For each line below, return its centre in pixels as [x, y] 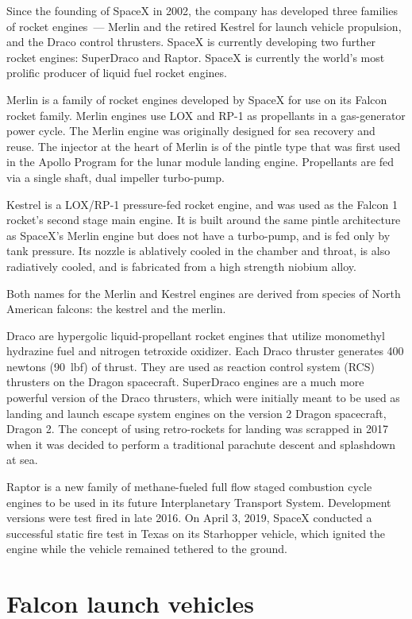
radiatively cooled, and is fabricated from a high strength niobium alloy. [181, 266]
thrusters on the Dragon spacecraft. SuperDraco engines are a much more [185, 382]
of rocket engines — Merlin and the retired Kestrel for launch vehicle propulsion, [204, 26]
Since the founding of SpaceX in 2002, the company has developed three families [202, 10]
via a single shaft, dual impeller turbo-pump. [116, 177]
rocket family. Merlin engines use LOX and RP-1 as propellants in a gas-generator [206, 115]
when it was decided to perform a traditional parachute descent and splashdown [201, 444]
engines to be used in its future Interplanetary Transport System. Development [199, 502]
